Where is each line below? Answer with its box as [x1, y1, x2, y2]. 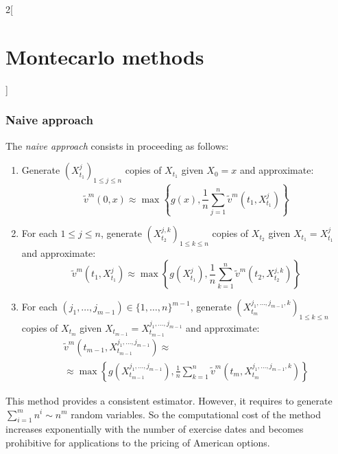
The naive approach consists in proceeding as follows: [5, 138, 229, 152]
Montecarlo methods [5, 42, 204, 70]
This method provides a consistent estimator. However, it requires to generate [5, 393, 333, 407]
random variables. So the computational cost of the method [71, 407, 321, 421]
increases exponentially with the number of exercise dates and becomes [5, 422, 304, 436]
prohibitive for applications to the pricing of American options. [5, 435, 270, 449]
